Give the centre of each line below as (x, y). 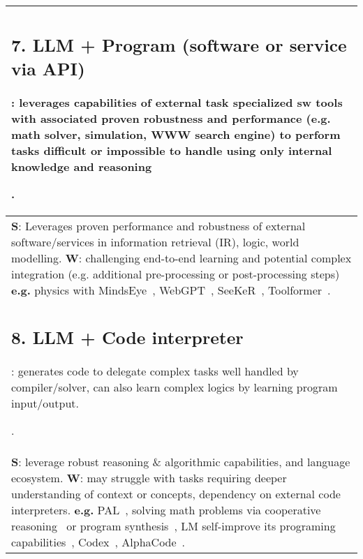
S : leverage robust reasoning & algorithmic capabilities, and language (181, 462)
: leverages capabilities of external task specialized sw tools (177, 102)
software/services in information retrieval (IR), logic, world (155, 241)
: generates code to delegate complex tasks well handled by (155, 371)
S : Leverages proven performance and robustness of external (158, 225)
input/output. (45, 403)
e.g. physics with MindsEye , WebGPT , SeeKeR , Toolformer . (171, 290)
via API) (48, 68)
